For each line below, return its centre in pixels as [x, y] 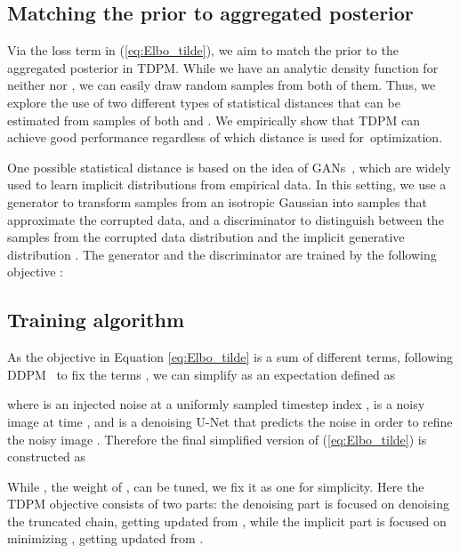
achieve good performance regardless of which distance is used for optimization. [225, 137]
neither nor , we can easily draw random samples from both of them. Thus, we [222, 85]
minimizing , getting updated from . [105, 538]
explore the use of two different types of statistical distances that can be [204, 102]
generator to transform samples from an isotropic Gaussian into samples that [217, 201]
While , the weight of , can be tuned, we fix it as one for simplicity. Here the [216, 486]
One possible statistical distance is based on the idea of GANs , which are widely [229, 167]
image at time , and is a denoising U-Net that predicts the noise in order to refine [230, 421]
